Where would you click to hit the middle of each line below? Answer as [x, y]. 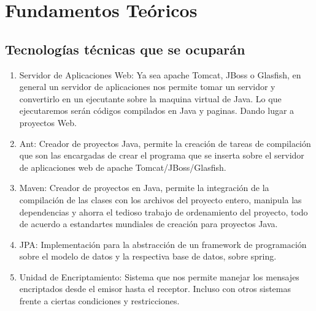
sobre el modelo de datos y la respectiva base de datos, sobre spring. [148, 256]
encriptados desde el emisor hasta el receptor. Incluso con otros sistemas [155, 289]
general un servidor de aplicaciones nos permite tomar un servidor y [147, 87]
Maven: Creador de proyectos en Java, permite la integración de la [144, 188]
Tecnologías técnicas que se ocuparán [125, 49]
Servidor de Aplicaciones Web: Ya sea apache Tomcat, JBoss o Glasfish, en [160, 74]
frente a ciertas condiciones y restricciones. [99, 301]
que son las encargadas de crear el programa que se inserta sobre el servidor [162, 155]
